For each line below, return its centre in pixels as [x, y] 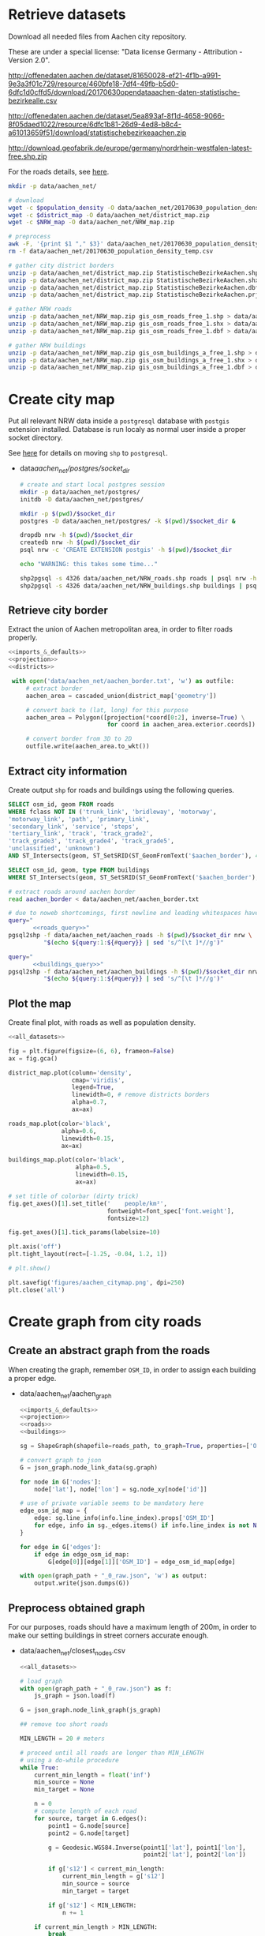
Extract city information [68, 771]
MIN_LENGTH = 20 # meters [62, 1739]
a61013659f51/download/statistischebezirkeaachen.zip [97, 133]
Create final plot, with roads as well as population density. [102, 1022]
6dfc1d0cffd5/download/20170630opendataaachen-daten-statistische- [124, 92]
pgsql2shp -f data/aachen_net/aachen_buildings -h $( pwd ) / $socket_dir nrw [134, 972]
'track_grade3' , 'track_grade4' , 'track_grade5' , [91, 841]
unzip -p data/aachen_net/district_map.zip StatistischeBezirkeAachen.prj [134, 295]
